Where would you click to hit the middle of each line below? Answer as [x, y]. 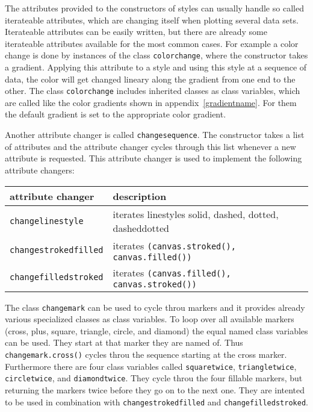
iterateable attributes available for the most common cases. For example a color [152, 43]
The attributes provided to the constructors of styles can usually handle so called [154, 8]
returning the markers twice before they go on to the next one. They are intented [155, 389]
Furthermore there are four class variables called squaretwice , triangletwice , [151, 366]
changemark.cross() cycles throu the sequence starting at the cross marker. [146, 354]
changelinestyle [47, 221]
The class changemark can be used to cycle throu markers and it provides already [155, 307]
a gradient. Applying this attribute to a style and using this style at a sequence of [156, 67]
